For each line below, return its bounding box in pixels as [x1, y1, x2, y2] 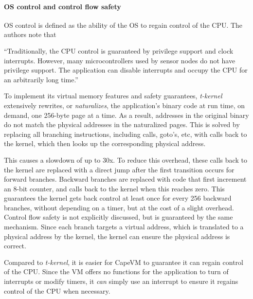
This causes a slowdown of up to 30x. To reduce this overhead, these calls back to [4, 154, 247, 165]
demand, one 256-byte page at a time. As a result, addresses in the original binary [4, 110, 249, 120]
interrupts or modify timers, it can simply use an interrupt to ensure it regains [4, 276, 238, 286]
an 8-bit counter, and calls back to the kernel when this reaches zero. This [4, 183, 225, 193]
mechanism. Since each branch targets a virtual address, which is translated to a [4, 222, 244, 232]
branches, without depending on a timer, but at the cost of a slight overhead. [4, 202, 234, 212]
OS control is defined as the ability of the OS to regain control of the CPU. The [4, 19, 243, 30]
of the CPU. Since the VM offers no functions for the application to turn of [4, 266, 229, 277]
